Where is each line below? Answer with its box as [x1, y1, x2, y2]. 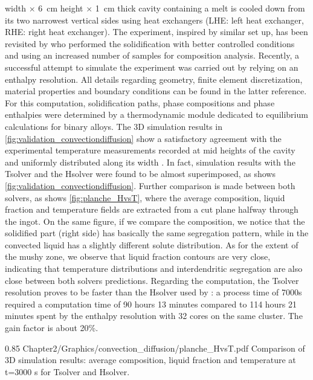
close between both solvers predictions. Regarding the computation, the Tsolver [5, 274, 299, 286]
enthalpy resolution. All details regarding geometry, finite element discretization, [5, 72, 303, 85]
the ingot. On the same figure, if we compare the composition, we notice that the [5, 214, 305, 227]
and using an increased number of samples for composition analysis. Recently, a [5, 49, 299, 62]
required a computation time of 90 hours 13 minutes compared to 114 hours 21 [5, 297, 297, 310]
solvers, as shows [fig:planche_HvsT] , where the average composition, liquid [5, 191, 285, 204]
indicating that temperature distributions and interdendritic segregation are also [5, 262, 303, 275]
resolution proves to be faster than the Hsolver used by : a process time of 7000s [5, 286, 302, 298]
